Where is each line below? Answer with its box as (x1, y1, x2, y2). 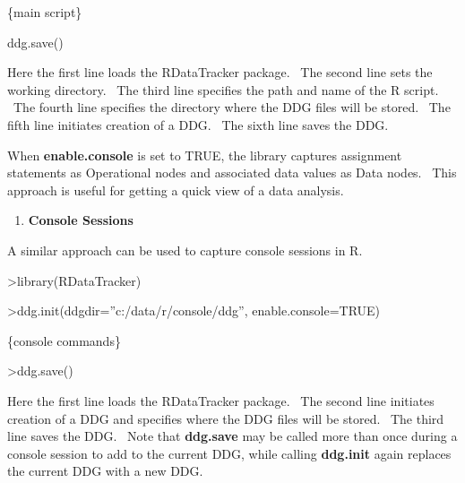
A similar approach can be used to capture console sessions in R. (7, 240, 363, 259)
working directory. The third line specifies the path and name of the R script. (7, 80, 439, 99)
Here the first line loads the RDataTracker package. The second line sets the (7, 63, 433, 82)
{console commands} (7, 331, 121, 349)
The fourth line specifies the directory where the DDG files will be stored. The (13, 98, 451, 116)
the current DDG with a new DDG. (7, 461, 203, 480)
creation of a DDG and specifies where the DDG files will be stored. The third (7, 409, 444, 427)
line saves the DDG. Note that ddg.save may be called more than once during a (7, 427, 458, 445)
